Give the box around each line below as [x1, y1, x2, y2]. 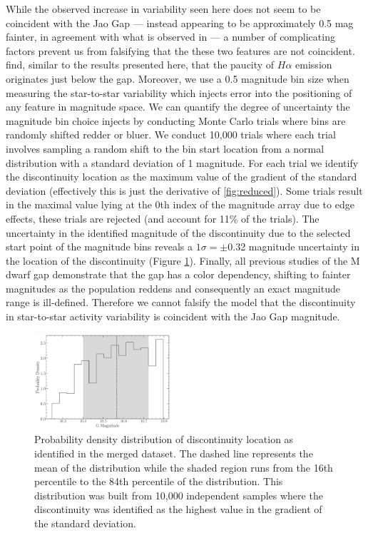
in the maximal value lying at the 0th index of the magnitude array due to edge [6, 197, 354, 212]
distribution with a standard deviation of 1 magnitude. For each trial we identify [6, 155, 359, 170]
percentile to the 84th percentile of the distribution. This [34, 474, 283, 489]
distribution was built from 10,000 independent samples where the [34, 487, 323, 502]
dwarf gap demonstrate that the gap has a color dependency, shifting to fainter [6, 267, 351, 282]
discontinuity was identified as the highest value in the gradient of [34, 502, 322, 517]
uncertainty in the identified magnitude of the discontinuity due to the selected [6, 225, 351, 240]
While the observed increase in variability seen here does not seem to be [6, 1, 321, 16]
